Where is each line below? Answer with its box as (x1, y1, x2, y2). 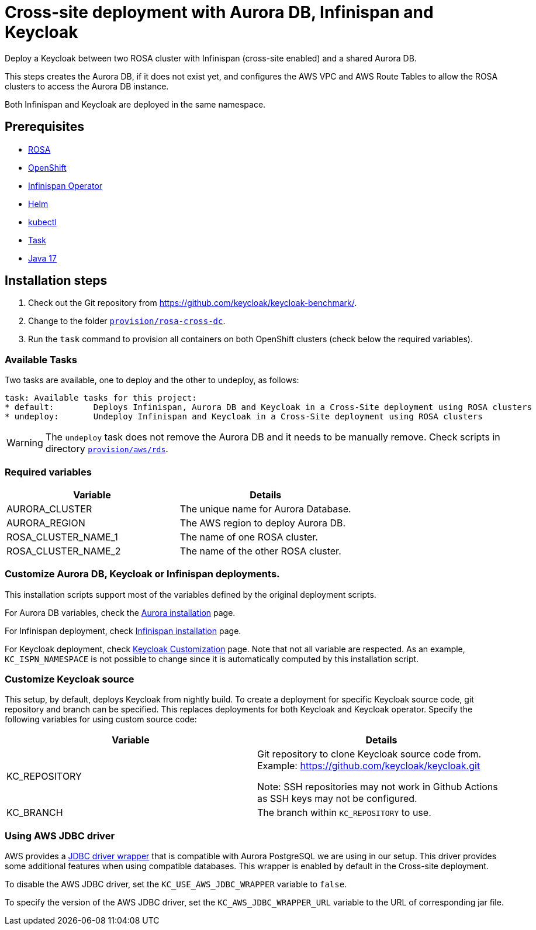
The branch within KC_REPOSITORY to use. (257, 807, 431, 819)
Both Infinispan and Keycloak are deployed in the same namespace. (5, 99, 266, 109)
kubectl (28, 216, 57, 227)
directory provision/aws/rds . (45, 443, 168, 455)
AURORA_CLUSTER (6, 502, 92, 515)
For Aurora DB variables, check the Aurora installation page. (5, 607, 236, 618)
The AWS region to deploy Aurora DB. (179, 516, 346, 529)
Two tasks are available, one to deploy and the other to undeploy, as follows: (5, 375, 299, 385)
